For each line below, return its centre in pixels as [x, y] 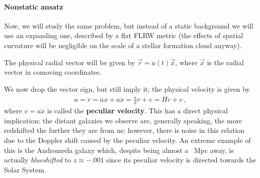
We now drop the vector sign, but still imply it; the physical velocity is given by [127, 88]
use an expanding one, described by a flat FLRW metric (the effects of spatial [124, 35]
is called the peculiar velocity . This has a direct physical [138, 111]
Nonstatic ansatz [34, 6]
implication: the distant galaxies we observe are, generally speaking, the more [123, 120]
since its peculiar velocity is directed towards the [181, 160]
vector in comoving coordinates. [53, 72]
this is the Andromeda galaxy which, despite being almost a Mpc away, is [119, 150]
